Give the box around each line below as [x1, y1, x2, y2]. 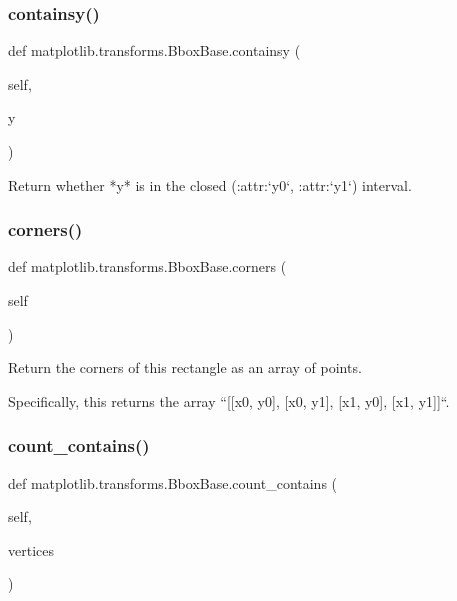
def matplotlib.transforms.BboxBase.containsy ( [8, 40, 301, 61]
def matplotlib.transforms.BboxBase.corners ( [8, 256, 287, 277]
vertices [8, 539, 54, 560]
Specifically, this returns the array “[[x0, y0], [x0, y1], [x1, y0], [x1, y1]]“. [8, 390, 450, 411]
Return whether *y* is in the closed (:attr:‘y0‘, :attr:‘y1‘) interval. [8, 174, 412, 195]
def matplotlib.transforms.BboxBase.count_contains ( [8, 472, 338, 493]
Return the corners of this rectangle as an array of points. [8, 357, 362, 378]
